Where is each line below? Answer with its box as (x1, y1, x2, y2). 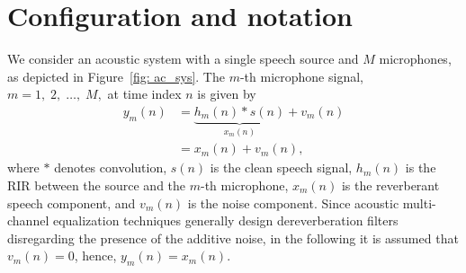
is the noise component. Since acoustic (187, 193, 399, 212)
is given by (197, 84, 256, 103)
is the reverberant (341, 176, 440, 194)
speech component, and (7, 193, 136, 212)
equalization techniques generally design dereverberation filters (52, 211, 399, 230)
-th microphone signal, (239, 66, 363, 85)
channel (7, 211, 49, 230)
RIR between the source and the (7, 176, 186, 194)
